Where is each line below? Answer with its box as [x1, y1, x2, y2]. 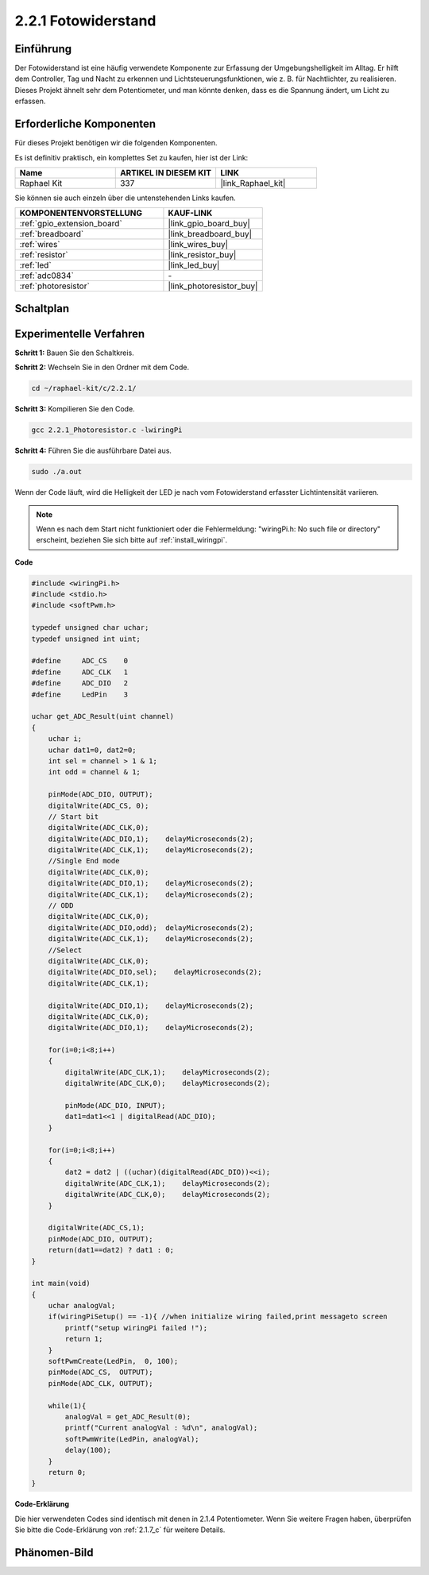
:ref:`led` [19, 260, 52, 271]
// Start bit [48, 812, 99, 821]
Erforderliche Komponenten [14, 118, 157, 131]
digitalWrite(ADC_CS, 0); [48, 801, 149, 810]
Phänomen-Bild [14, 1546, 94, 1559]
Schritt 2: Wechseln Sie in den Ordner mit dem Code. [14, 362, 190, 373]
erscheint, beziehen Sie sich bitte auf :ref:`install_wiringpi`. [36, 535, 228, 545]
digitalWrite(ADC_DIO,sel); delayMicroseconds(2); [48, 967, 262, 977]
